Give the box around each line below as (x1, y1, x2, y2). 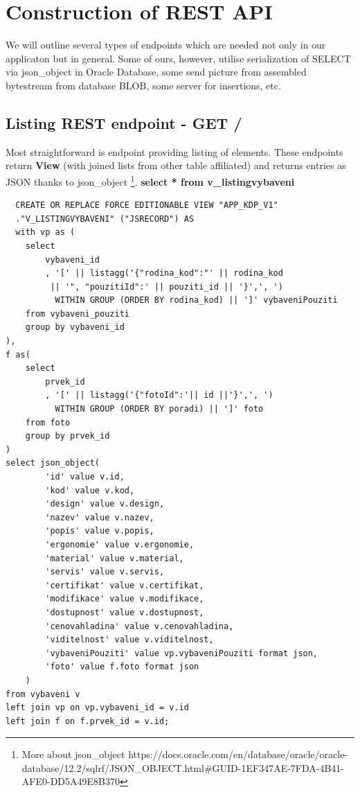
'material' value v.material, (45, 553, 184, 563)
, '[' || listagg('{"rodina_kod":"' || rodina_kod (45, 268, 283, 279)
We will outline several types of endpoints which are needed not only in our (6, 37, 326, 52)
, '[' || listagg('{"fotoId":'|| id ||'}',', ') (45, 390, 273, 401)
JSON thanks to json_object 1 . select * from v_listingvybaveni (6, 172, 295, 188)
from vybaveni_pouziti (25, 308, 129, 319)
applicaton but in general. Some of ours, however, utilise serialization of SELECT (6, 51, 351, 65)
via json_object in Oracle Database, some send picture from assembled (6, 64, 307, 79)
